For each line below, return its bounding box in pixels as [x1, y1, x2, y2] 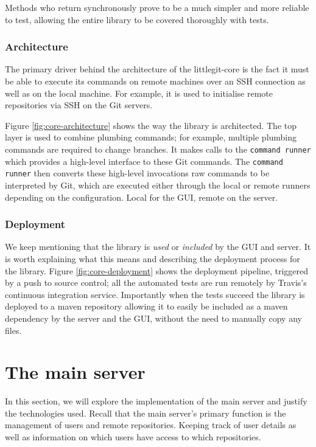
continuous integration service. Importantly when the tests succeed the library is [5, 288, 305, 300]
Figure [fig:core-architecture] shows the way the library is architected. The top [5, 119, 297, 131]
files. [5, 324, 22, 336]
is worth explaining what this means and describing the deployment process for [5, 252, 300, 265]
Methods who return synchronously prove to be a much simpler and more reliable [5, 1, 309, 13]
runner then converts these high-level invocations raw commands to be [5, 167, 270, 179]
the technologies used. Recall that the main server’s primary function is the [5, 406, 286, 419]
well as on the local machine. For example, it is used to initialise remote [5, 86, 273, 99]
